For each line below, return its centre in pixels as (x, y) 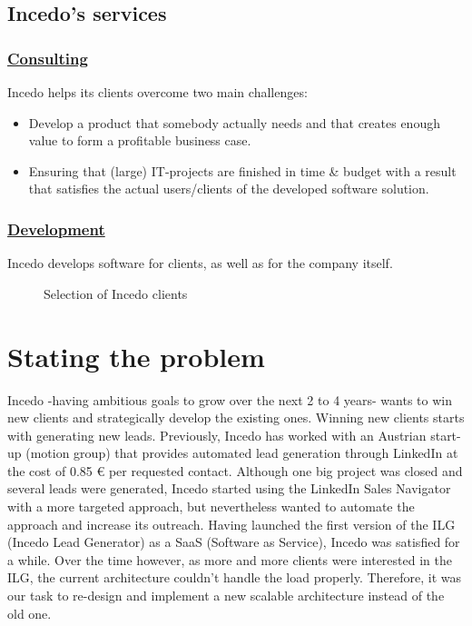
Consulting (48, 58)
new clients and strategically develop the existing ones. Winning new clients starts (236, 417)
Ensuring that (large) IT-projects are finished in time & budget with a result (242, 170)
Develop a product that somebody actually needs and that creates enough (234, 122)
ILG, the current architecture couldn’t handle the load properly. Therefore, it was (235, 577)
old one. (29, 613)
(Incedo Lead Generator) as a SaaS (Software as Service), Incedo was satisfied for (234, 542)
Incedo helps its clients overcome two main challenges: (157, 92)
